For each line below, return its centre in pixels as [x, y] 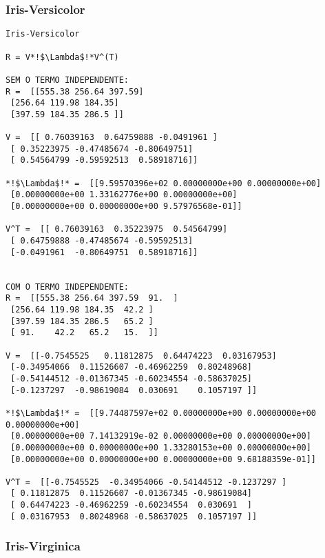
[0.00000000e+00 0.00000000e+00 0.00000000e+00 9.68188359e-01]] [164, 459]
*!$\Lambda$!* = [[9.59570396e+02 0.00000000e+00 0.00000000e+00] [164, 183]
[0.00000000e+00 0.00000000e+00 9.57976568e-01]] [126, 207]
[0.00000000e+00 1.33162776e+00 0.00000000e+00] [124, 195]
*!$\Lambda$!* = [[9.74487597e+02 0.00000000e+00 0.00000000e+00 [161, 413]
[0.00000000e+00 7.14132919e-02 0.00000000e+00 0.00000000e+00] [161, 436]
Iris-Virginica [43, 546]
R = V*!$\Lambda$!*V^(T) [62, 57]
